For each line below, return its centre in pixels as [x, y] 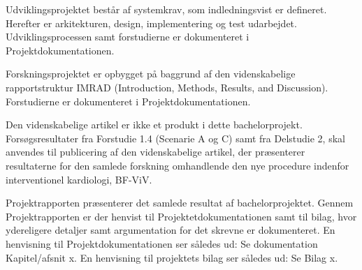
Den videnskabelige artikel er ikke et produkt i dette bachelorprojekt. [154, 125]
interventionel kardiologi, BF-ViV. [79, 179]
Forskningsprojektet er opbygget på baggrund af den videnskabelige [151, 74]
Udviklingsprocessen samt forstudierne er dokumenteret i [128, 37]
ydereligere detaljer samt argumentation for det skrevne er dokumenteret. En [171, 230]
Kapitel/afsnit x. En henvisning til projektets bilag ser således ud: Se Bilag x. [172, 257]
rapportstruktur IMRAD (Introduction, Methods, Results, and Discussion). [167, 87]
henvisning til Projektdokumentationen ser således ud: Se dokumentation [162, 243]
